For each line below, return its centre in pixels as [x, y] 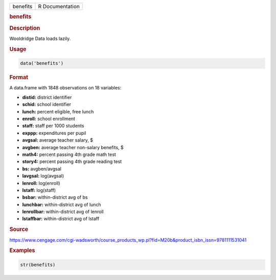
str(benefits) [38, 265]
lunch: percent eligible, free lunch [58, 111]
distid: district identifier [47, 97]
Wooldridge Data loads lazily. [40, 38]
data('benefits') [42, 63]
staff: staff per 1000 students [53, 126]
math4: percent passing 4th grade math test [69, 154]
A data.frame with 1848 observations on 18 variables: [65, 88]
